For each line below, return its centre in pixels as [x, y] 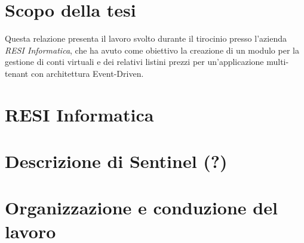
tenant [17, 73]
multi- [278, 62]
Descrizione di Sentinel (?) [116, 161]
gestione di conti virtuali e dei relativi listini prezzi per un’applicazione [134, 62]
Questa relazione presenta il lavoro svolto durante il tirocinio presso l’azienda [146, 38]
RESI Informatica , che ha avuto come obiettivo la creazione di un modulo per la [152, 50]
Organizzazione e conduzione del [141, 208]
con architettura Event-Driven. [87, 73]
